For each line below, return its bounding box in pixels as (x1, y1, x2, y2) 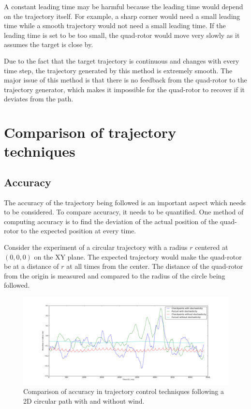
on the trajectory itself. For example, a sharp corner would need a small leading (4, 11, 240, 21)
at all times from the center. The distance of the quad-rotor (66, 261, 243, 271)
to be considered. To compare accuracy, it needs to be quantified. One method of (4, 207, 244, 217)
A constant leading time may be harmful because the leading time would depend (4, 1, 243, 11)
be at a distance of (4, 261, 59, 271)
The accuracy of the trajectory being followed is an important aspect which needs (4, 197, 246, 207)
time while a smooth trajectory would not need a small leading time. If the (4, 20, 226, 31)
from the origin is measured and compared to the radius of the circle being (4, 270, 225, 280)
